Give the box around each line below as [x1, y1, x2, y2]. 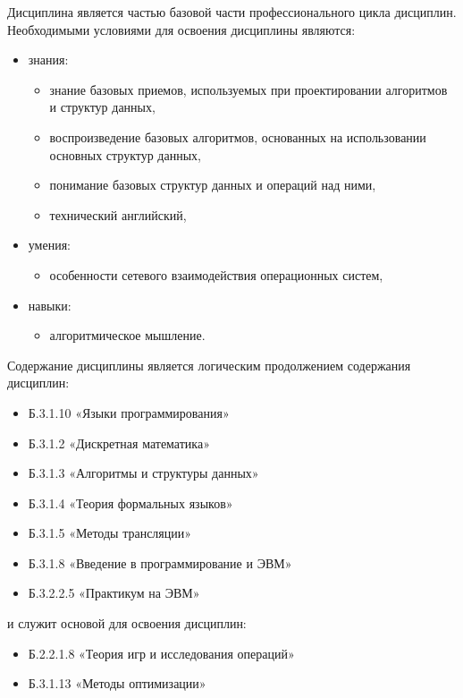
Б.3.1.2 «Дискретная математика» [28, 433, 210, 452]
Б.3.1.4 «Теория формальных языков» [28, 493, 233, 512]
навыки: [28, 295, 72, 314]
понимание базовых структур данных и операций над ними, [49, 175, 376, 194]
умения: [28, 235, 72, 254]
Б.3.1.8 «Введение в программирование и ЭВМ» [28, 553, 292, 572]
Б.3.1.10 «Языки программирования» [28, 403, 230, 421]
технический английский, [49, 205, 187, 224]
